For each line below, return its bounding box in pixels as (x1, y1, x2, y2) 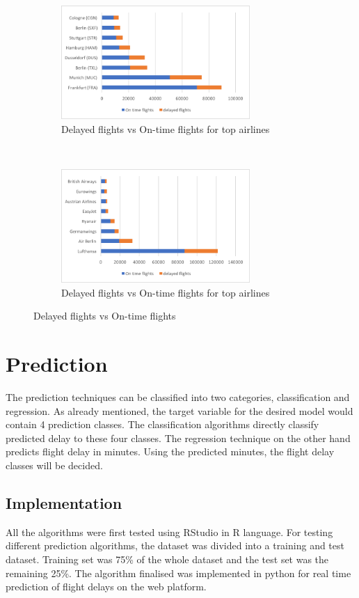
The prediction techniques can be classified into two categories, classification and (6, 390, 350, 404)
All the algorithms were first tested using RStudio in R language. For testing (6, 524, 333, 539)
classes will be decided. (6, 458, 103, 473)
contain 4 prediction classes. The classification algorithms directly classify (6, 417, 319, 432)
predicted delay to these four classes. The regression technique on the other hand (6, 430, 351, 445)
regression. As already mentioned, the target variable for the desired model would (6, 403, 353, 418)
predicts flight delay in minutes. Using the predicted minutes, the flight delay (6, 444, 335, 459)
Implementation (6, 492, 122, 514)
